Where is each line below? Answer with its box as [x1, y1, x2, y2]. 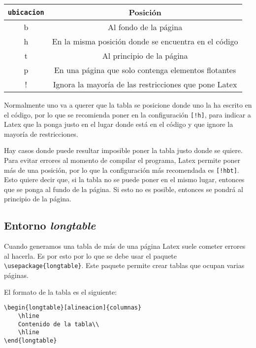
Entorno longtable [4, 218, 96, 233]
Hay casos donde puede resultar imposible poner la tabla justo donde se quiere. [4, 145, 243, 155]
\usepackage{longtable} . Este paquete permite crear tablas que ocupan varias [4, 260, 245, 271]
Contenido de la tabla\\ [18, 320, 99, 328]
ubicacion [8, 8, 44, 16]
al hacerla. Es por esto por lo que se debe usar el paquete [4, 250, 177, 261]
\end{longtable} [4, 337, 57, 344]
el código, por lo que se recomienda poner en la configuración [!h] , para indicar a [4, 109, 251, 119]
